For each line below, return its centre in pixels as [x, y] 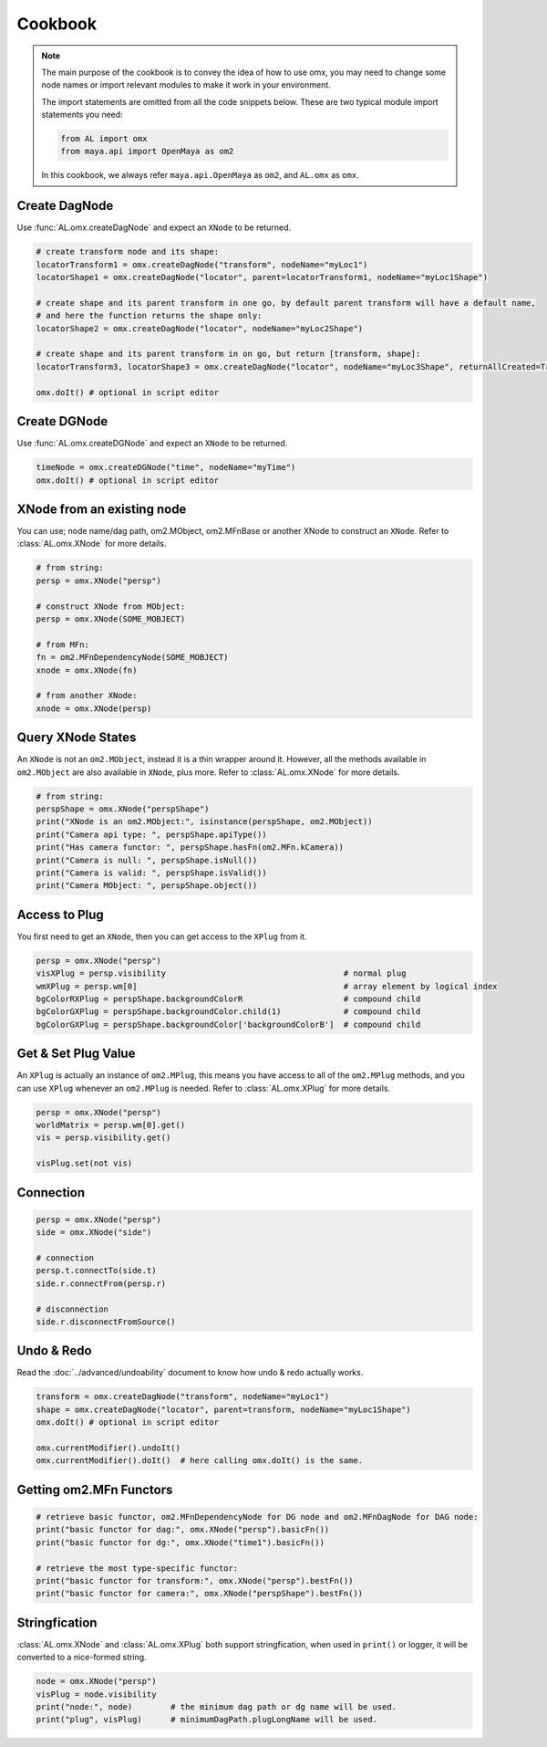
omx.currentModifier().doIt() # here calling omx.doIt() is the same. [200, 1461]
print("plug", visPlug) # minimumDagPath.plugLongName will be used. [207, 1720]
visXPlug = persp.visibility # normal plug [221, 973]
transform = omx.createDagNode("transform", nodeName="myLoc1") [183, 1397]
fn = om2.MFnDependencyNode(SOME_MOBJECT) [132, 658]
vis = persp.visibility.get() [103, 1138]
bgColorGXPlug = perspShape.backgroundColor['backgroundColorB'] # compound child [228, 1024]
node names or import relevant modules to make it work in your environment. [186, 85]
